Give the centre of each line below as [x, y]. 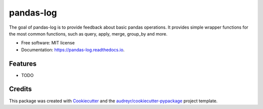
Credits [20, 89]
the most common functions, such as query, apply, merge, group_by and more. [88, 34]
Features [23, 64]
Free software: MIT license [48, 43]
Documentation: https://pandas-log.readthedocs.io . [73, 50]
